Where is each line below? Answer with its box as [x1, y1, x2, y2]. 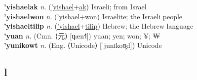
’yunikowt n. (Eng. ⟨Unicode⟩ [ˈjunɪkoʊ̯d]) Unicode [4, 40, 162, 50]
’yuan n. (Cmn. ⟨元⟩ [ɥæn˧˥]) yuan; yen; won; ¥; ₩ [4, 30, 160, 40]
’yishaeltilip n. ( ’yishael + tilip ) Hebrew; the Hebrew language [4, 21, 194, 31]
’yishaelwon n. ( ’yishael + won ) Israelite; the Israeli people [4, 11, 183, 21]
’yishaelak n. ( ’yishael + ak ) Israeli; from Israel [4, 1, 147, 11]
